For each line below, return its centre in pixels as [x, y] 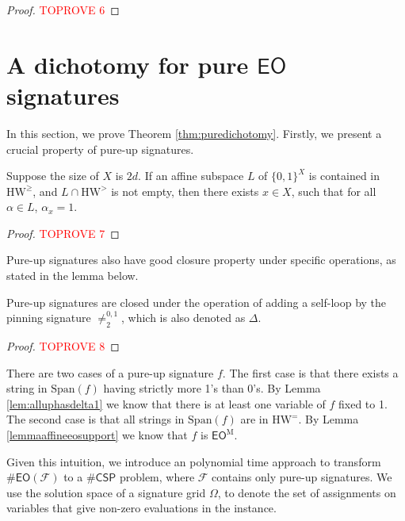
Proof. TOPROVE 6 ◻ [63, 10]
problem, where [157, 477]
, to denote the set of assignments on [307, 492]
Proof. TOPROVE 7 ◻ [63, 233]
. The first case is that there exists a [310, 372]
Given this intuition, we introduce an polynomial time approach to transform [194, 461]
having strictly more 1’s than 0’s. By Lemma [212, 388]
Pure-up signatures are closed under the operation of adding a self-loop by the [197, 302]
